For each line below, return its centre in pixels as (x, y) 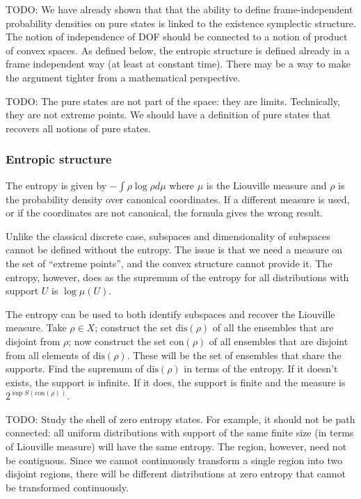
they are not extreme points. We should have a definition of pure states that (168, 114)
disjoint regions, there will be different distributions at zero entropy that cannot (176, 474)
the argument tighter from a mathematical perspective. (123, 77)
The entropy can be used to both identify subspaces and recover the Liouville (170, 314)
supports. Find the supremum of (75, 369)
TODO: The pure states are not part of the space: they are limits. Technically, (173, 101)
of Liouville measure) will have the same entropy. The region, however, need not (176, 446)
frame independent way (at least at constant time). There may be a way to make (178, 64)
